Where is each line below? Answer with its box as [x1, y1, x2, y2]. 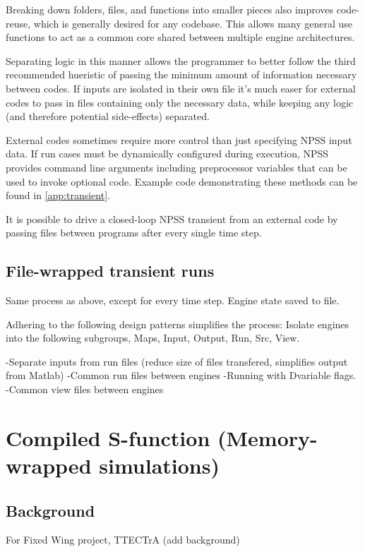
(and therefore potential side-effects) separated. [6, 109, 210, 124]
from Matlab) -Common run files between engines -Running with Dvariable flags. [6, 368, 357, 383]
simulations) [99, 451, 220, 480]
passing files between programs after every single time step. [6, 225, 262, 240]
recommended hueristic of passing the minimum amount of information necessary [6, 67, 357, 82]
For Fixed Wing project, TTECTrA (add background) [6, 532, 240, 547]
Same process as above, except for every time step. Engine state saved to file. [6, 293, 340, 308]
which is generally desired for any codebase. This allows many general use [33, 16, 353, 30]
